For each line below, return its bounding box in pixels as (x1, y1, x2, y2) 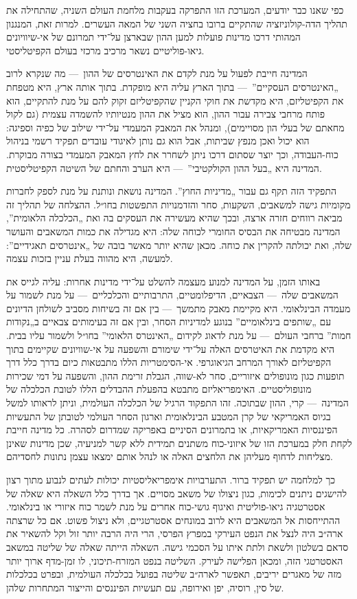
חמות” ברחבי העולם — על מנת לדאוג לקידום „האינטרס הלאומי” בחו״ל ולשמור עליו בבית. (6, 328, 352, 342)
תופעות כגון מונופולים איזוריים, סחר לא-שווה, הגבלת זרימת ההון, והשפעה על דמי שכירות (6, 368, 345, 382)
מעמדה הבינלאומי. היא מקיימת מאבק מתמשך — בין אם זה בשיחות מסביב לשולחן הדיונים (6, 301, 351, 315)
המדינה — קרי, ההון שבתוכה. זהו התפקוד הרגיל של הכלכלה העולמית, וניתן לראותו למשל (6, 395, 349, 410)
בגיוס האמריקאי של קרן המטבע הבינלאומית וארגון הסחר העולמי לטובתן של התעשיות (6, 409, 331, 423)
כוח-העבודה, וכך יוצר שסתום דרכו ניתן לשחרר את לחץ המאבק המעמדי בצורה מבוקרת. (6, 146, 338, 161)
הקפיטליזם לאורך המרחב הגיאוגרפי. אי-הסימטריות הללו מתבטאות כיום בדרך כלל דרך (6, 355, 332, 369)
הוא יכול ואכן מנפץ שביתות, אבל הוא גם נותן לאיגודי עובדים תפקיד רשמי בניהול (6, 133, 310, 148)
